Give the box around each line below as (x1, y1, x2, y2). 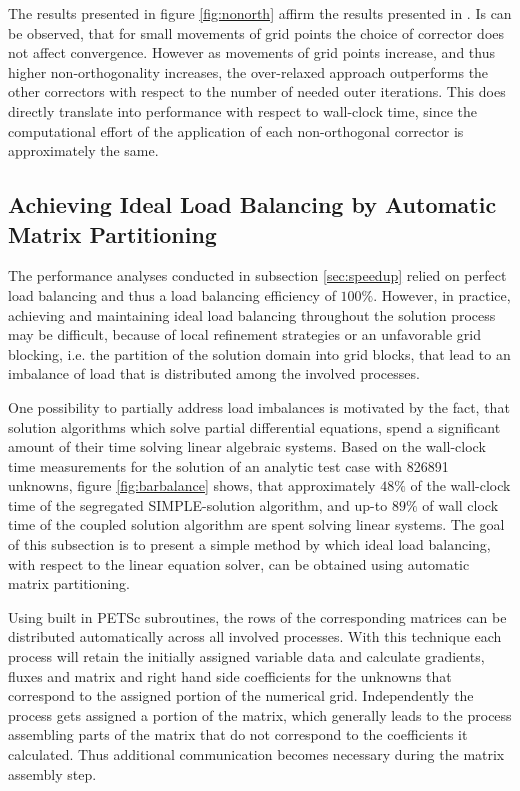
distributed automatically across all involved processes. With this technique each (8, 626, 502, 647)
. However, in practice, (373, 284, 511, 305)
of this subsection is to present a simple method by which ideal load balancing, (8, 534, 491, 555)
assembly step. (8, 763, 97, 784)
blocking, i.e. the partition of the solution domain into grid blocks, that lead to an (8, 343, 511, 364)
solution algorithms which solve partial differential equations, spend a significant (8, 416, 501, 437)
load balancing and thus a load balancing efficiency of (8, 284, 336, 305)
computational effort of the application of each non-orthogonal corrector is (8, 120, 464, 141)
